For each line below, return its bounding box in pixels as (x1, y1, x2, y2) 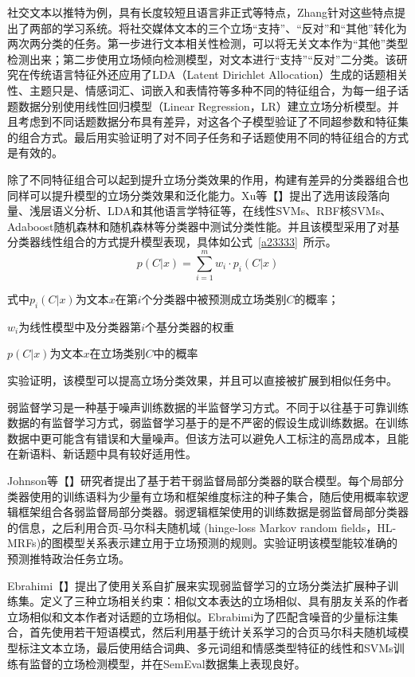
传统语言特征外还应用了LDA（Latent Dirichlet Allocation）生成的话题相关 (29, 66, 409, 83)
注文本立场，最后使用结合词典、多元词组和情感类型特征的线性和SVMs (29, 639, 393, 655)
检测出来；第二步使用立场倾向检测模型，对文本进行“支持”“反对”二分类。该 (7, 50, 397, 67)
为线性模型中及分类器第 (18, 318, 142, 335)
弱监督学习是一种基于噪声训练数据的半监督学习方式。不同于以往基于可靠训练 (7, 398, 409, 415)
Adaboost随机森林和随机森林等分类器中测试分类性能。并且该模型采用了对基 (7, 217, 400, 234)
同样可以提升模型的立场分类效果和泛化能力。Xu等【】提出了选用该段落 (7, 186, 379, 203)
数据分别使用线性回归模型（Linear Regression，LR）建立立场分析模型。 (18, 97, 388, 114)
